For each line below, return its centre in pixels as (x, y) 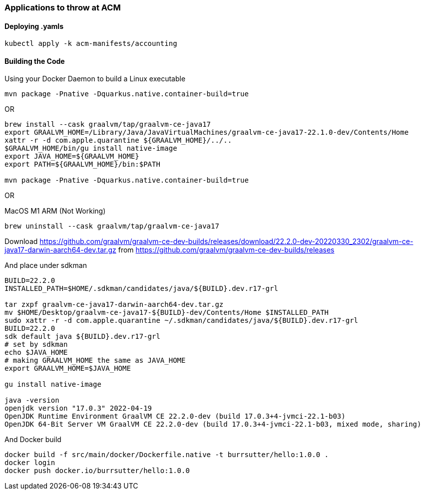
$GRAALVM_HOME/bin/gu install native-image (91, 148)
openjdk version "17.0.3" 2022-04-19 (78, 408)
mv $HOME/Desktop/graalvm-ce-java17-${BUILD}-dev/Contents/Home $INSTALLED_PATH (167, 313)
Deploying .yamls (34, 26)
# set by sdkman (36, 345)
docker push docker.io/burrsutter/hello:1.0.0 (97, 471)
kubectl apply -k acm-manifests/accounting (91, 44)
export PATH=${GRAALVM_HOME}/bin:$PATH (82, 164)
